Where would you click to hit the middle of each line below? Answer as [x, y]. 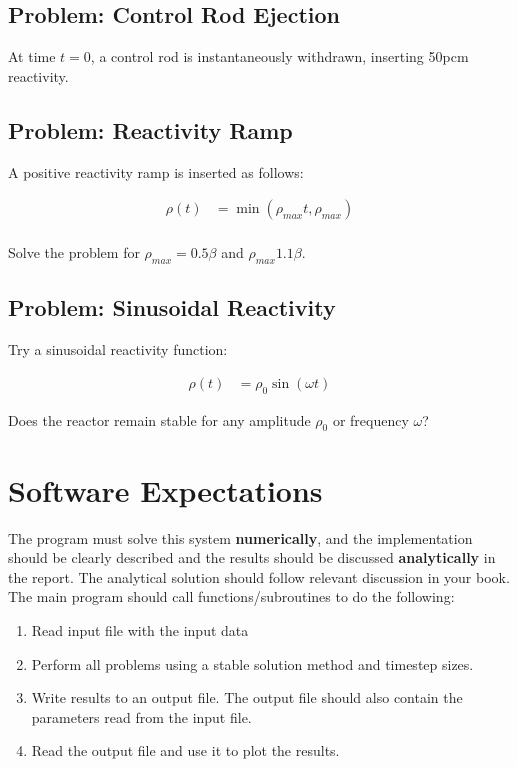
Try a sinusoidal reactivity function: [118, 349]
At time [32, 56]
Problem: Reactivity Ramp [150, 129]
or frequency [370, 419]
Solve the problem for [74, 252]
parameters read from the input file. [141, 716]
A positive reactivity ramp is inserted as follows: [156, 171]
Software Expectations [165, 489]
